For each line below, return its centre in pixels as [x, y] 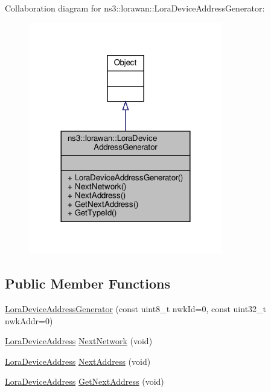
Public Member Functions [88, 283]
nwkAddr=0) [29, 320]
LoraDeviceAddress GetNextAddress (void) [84, 381]
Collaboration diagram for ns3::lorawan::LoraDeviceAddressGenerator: [135, 8]
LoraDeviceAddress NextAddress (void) [78, 361]
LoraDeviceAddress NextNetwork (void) [79, 341]
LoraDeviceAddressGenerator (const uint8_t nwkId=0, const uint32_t [136, 309]
